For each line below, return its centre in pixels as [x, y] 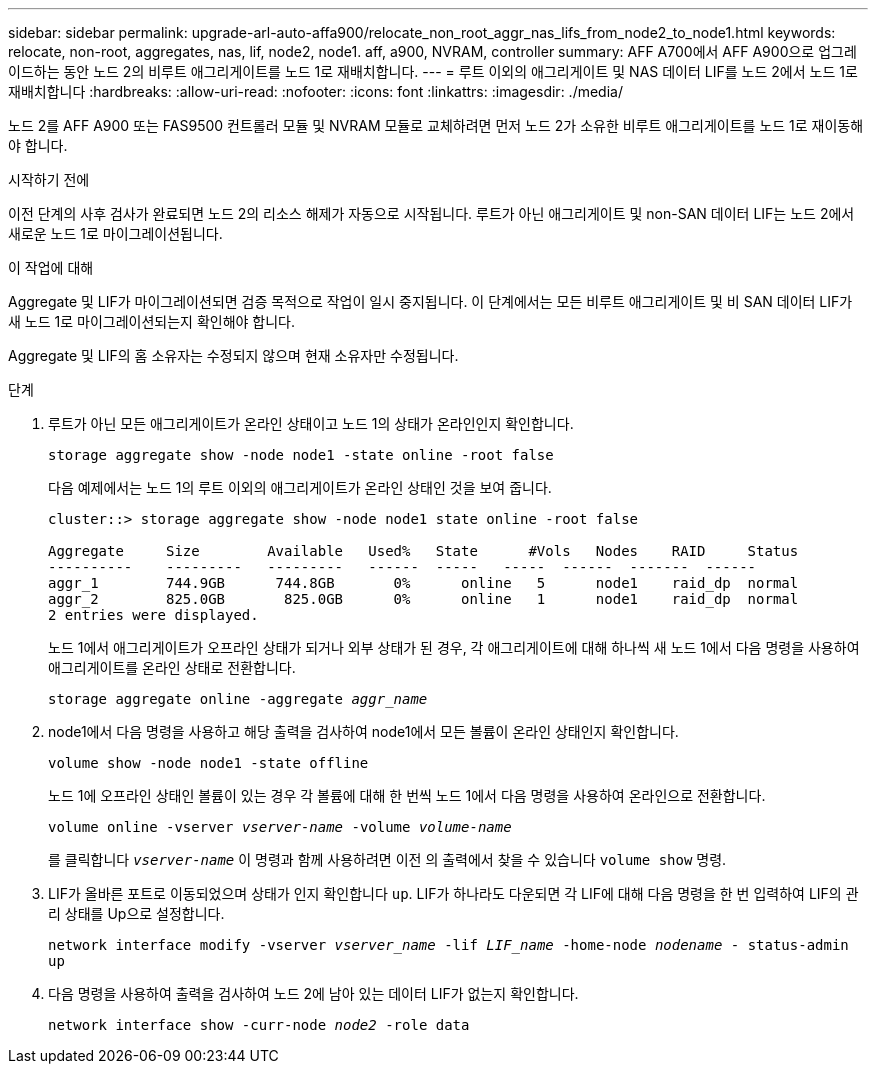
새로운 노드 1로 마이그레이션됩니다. [115, 233]
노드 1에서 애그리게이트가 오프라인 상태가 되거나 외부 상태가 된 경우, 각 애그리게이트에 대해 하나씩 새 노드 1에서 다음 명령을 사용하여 [454, 647]
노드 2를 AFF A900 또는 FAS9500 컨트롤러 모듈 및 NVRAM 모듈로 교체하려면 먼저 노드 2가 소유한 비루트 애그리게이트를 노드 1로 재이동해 [436, 125]
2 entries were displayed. [153, 615]
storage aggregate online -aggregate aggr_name [238, 699]
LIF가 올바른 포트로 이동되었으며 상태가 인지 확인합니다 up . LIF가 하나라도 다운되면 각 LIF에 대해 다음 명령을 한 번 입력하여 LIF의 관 [453, 893]
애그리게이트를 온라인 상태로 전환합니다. [172, 667]
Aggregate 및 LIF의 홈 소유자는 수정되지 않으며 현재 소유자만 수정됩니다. [233, 355]
